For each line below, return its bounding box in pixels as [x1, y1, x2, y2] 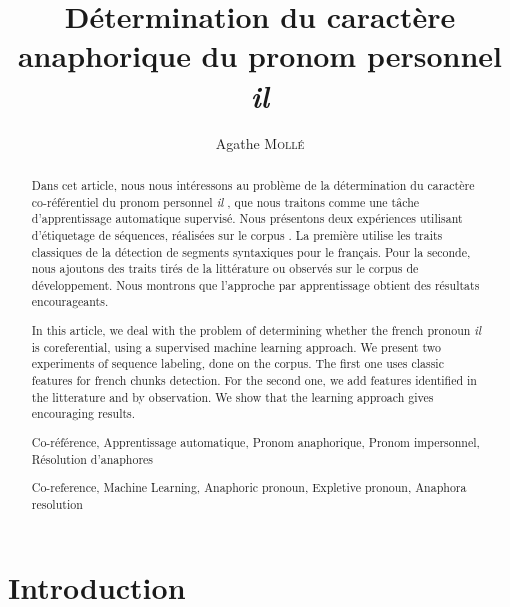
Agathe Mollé [215, 132, 305, 153]
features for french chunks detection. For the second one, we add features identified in [31, 372, 477, 388]
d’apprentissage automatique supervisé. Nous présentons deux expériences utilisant [31, 210, 463, 227]
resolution [31, 495, 83, 512]
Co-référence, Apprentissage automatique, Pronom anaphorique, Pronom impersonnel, [31, 433, 480, 450]
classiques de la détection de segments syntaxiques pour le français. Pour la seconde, [31, 243, 471, 260]
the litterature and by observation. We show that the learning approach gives [31, 388, 434, 405]
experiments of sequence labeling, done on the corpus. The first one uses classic [31, 355, 444, 372]
